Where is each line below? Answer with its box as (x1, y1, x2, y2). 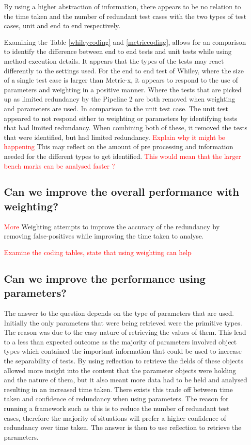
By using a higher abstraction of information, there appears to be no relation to (4, 1, 241, 11)
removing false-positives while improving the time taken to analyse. (4, 231, 204, 241)
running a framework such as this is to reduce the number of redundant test (4, 403, 230, 413)
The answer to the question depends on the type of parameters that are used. (4, 308, 234, 318)
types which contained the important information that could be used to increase (4, 346, 242, 356)
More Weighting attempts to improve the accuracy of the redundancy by (4, 221, 220, 231)
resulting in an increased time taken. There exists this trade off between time (4, 384, 233, 394)
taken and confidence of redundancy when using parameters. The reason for (4, 394, 229, 404)
